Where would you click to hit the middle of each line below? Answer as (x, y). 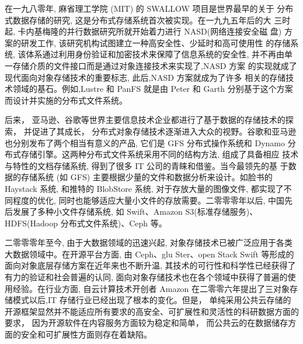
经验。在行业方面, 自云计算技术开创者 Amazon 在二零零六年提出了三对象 (151, 288)
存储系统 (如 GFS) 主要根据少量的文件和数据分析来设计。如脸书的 (147, 177)
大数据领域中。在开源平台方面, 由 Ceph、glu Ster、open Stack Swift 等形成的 (149, 254)
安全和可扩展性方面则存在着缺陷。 (86, 334)
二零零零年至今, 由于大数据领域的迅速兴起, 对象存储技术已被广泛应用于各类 (149, 242)
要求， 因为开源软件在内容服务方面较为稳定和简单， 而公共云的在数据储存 (147, 323)
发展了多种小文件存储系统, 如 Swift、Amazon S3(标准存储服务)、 (135, 211)
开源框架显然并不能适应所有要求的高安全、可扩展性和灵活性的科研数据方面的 (152, 311)
